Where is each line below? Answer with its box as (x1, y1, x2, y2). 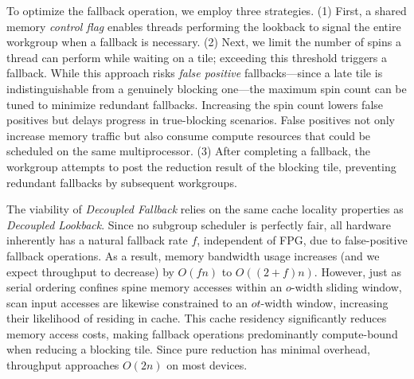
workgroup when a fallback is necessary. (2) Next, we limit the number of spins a (6, 33, 401, 50)
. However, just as (314, 263, 401, 279)
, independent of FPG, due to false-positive (197, 232, 408, 248)
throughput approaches (6, 357, 119, 373)
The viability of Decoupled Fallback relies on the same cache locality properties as (6, 201, 404, 217)
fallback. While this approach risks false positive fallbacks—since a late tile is (6, 64, 383, 81)
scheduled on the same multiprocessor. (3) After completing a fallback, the (6, 143, 370, 159)
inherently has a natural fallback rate (6, 232, 188, 248)
